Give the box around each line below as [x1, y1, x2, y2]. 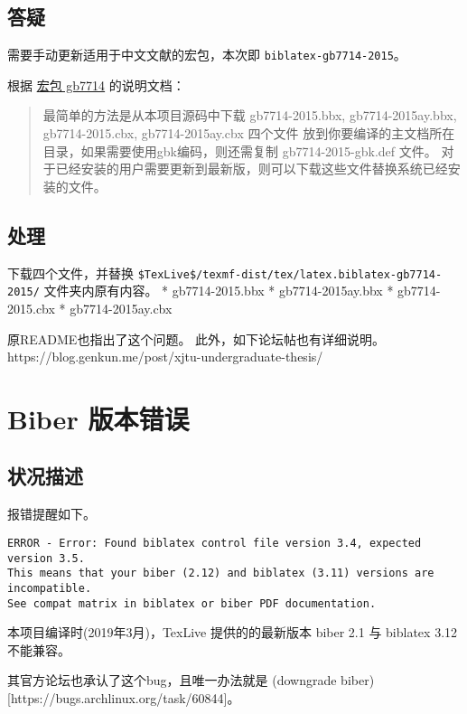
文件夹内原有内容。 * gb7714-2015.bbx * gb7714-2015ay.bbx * [43, 281, 394, 300]
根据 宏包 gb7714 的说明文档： [7, 75, 185, 94]
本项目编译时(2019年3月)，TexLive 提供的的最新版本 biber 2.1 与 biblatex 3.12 [7, 623, 458, 642]
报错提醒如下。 [7, 504, 96, 523]
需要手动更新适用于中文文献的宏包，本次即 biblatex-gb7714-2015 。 [7, 45, 406, 64]
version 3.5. [7, 551, 85, 565]
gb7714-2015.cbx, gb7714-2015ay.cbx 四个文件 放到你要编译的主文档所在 [42, 124, 455, 143]
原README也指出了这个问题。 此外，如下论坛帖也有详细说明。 [7, 329, 386, 348]
